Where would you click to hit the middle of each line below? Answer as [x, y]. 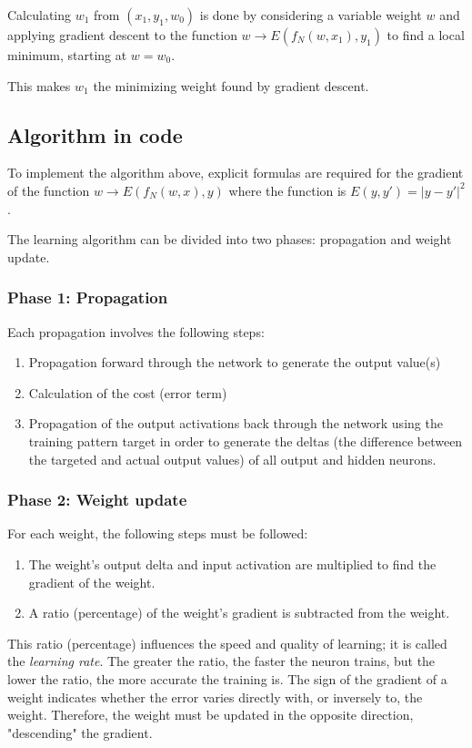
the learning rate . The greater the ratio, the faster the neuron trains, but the [221, 661]
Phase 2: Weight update [97, 500]
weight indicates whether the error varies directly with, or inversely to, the [215, 697]
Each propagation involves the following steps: [136, 331]
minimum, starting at [67, 55]
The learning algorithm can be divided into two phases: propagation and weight [230, 239]
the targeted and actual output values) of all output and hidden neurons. [232, 459]
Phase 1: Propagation [88, 297]
